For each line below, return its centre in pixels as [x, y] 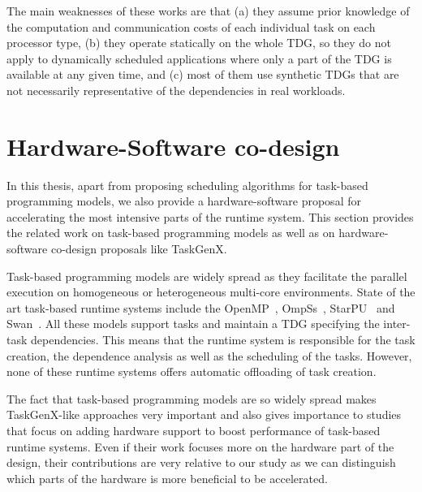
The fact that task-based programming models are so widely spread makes [192, 398]
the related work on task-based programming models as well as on [171, 233]
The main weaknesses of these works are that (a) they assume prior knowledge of [208, 11]
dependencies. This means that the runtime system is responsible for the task [223, 340]
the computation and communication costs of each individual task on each [191, 26]
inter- [397, 324]
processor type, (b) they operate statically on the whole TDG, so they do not [199, 43]
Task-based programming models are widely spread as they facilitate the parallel [207, 276]
